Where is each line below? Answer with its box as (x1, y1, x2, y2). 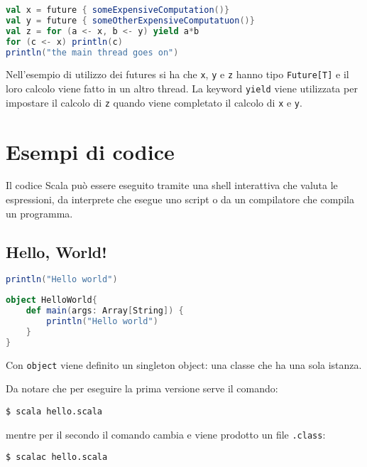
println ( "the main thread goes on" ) (6, 47, 179, 58)
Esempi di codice (6, 136, 175, 166)
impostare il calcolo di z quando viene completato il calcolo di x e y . (6, 95, 302, 109)
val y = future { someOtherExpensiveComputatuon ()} (6, 15, 255, 26)
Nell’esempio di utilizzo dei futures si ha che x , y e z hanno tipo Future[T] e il (6, 67, 349, 82)
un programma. (6, 205, 73, 220)
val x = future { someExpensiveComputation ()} (6, 5, 230, 15)
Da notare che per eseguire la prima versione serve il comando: (6, 381, 278, 396)
